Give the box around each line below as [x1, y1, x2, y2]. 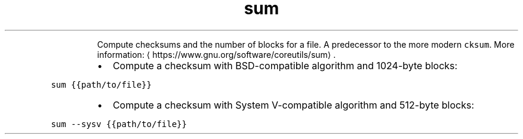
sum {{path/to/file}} [51, 79, 152, 89]
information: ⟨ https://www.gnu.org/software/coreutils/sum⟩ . [97, 49, 336, 60]
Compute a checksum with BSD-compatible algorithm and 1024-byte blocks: [112, 59, 458, 72]
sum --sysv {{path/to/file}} [51, 119, 187, 129]
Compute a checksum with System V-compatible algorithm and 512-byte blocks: [112, 98, 475, 111]
